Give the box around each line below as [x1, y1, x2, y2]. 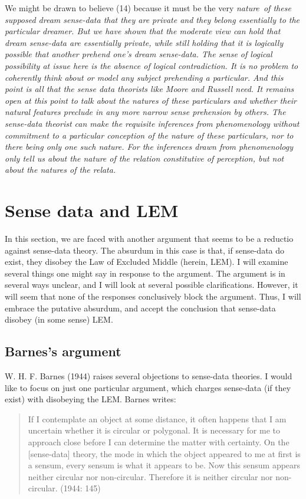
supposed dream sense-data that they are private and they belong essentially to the [5, 13, 300, 25]
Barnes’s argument [5, 342, 121, 360]
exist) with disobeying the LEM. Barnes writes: [5, 393, 176, 405]
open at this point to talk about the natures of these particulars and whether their [5, 94, 297, 106]
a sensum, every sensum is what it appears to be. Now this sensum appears [28, 459, 301, 471]
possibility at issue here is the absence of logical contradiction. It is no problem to [5, 59, 298, 71]
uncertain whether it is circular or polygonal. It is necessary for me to [28, 424, 280, 436]
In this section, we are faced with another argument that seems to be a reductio [5, 232, 294, 245]
